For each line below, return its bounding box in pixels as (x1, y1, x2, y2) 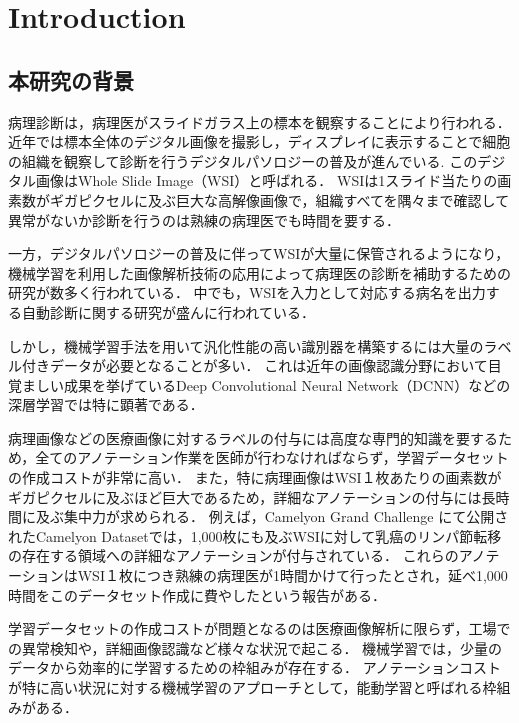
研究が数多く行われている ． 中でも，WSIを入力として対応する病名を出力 (8, 282, 486, 303)
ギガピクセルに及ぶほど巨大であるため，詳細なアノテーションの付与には (8, 486, 482, 507)
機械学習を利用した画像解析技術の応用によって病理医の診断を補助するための (8, 262, 511, 283)
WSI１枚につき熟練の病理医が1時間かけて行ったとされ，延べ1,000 (77, 565, 508, 586)
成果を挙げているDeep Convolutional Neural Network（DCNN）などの (63, 374, 511, 395)
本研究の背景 (8, 64, 134, 95)
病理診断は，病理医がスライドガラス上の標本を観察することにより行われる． (8, 111, 511, 132)
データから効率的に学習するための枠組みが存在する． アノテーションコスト (8, 657, 502, 678)
